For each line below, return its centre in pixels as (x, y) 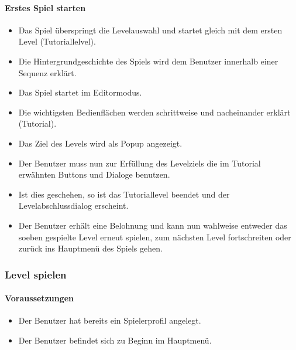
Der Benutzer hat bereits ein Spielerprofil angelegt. (110, 320)
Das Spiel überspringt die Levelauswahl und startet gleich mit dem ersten (150, 30)
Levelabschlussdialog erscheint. (73, 205)
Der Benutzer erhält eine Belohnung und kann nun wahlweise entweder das (153, 225)
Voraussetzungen (39, 298)
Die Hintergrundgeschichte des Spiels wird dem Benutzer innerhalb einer (148, 61)
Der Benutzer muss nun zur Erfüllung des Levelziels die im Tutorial (140, 163)
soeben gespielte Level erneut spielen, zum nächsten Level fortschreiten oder (155, 237)
